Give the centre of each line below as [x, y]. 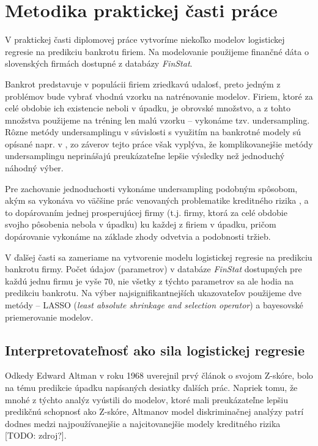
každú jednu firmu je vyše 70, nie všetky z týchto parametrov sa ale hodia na [150, 281]
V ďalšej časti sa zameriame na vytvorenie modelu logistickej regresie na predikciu [159, 257]
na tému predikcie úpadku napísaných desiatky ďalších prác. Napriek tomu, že [151, 387]
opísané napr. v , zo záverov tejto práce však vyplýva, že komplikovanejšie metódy [159, 143]
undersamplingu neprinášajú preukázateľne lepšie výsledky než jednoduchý [145, 156]
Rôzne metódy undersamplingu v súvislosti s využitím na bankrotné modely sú [153, 132]
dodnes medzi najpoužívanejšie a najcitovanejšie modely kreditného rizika [143, 423]
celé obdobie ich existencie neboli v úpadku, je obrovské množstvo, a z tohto [148, 108]
